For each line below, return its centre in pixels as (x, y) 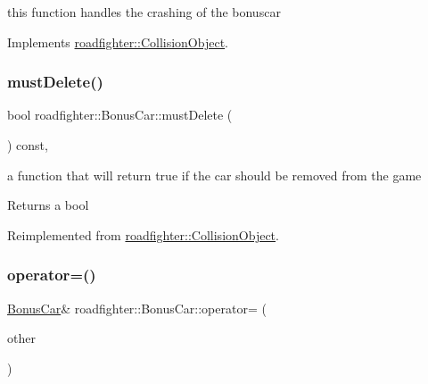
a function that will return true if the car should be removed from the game (214, 175)
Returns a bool (48, 205)
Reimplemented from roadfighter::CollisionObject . (143, 234)
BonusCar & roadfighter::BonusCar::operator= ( (137, 308)
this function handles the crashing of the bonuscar (144, 12)
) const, (28, 145)
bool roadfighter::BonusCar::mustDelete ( (120, 115)
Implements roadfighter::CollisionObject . (118, 42)
